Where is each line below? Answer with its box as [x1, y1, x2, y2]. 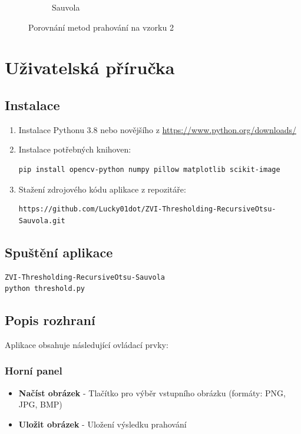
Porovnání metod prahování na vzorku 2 [28, 21, 174, 33]
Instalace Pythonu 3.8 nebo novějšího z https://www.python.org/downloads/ [18, 123, 296, 135]
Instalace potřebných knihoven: [18, 143, 131, 155]
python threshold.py [5, 284, 85, 293]
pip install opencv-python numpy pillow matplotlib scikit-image [18, 165, 280, 174]
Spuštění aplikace [5, 243, 113, 261]
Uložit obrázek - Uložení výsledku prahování [18, 418, 187, 430]
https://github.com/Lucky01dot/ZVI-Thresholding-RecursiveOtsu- [18, 205, 276, 214]
